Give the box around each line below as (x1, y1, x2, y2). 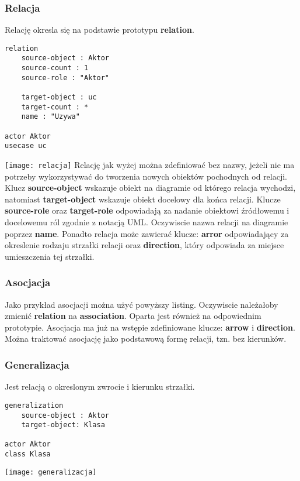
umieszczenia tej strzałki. (5, 250, 95, 262)
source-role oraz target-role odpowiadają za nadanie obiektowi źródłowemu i (5, 204, 289, 217)
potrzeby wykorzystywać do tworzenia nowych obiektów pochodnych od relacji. (5, 170, 288, 182)
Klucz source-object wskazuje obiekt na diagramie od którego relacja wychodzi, (5, 181, 296, 194)
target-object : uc (21, 93, 97, 102)
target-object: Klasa (21, 421, 105, 430)
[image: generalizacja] (5, 468, 97, 476)
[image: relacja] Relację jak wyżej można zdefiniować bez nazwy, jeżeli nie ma (5, 159, 295, 171)
